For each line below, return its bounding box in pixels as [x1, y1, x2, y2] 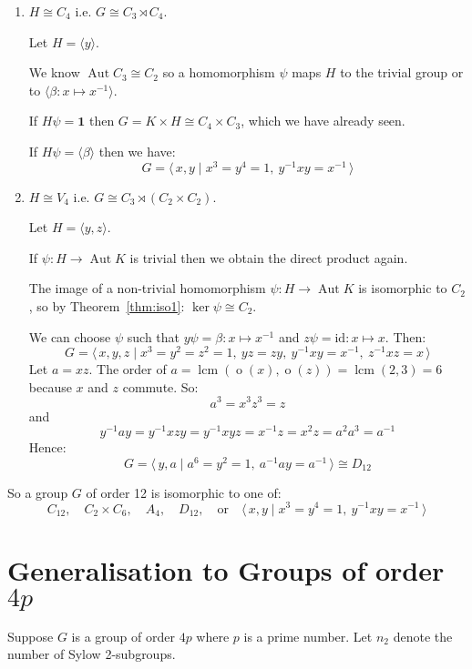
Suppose [7, 626, 54, 645]
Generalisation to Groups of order [7, 551, 445, 588]
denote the [393, 626, 453, 645]
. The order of [88, 360, 167, 379]
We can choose [28, 327, 111, 346]
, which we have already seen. [241, 111, 405, 130]
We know [28, 63, 80, 82]
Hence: [28, 438, 67, 457]
